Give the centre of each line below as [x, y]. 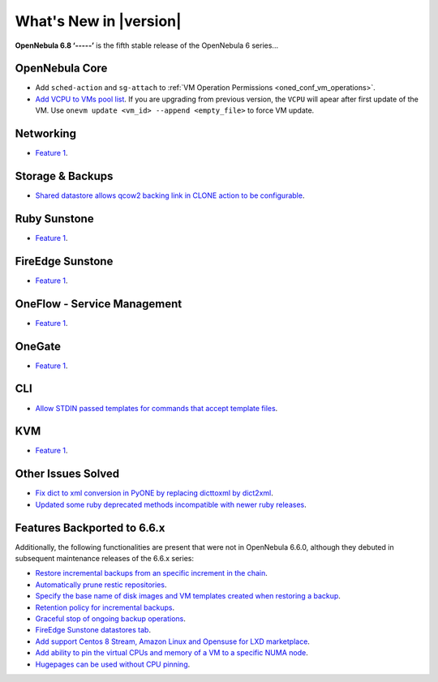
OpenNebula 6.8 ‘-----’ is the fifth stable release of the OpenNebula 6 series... [147, 45]
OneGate [38, 346]
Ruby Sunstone [54, 219]
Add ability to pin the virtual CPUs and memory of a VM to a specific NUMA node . [172, 653]
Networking [46, 134]
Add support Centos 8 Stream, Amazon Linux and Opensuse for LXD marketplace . [172, 641]
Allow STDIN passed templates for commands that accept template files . [157, 408]
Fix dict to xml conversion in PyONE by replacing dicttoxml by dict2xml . [154, 493]
